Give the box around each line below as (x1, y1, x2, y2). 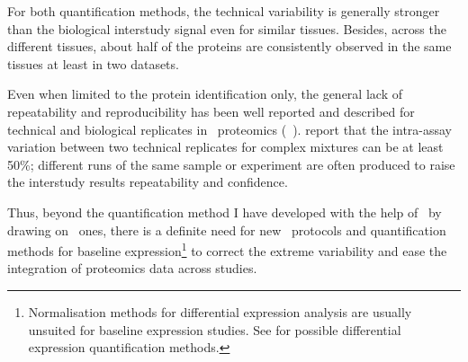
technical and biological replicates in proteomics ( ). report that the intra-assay (7, 119, 453, 138)
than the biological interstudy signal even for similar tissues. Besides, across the (7, 19, 446, 38)
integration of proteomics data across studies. (7, 259, 257, 278)
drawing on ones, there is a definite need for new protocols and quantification (7, 220, 446, 239)
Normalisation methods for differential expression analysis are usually (28, 302, 412, 321)
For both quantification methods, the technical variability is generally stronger (7, 2, 440, 20)
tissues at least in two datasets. (7, 54, 179, 73)
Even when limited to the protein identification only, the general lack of (7, 84, 402, 103)
